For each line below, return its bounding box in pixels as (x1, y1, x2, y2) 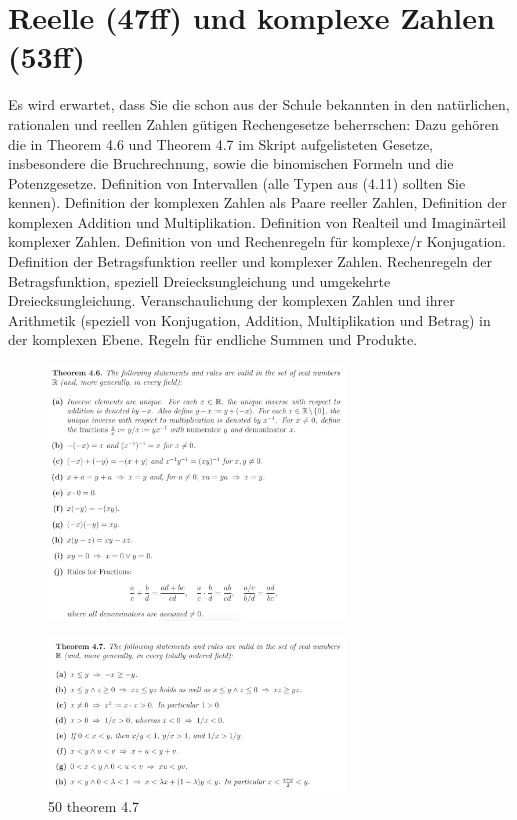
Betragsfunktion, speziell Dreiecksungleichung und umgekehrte (8, 270, 391, 291)
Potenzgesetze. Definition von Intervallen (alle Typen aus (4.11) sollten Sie (8, 172, 466, 193)
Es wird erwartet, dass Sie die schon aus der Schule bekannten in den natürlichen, (8, 94, 510, 115)
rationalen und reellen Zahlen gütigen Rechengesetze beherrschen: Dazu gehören (8, 113, 499, 134)
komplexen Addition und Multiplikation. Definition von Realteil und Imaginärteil (8, 211, 506, 232)
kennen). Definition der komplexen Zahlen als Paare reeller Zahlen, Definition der (8, 192, 507, 213)
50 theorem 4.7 (48, 796, 140, 817)
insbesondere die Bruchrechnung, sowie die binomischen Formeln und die (8, 153, 454, 174)
